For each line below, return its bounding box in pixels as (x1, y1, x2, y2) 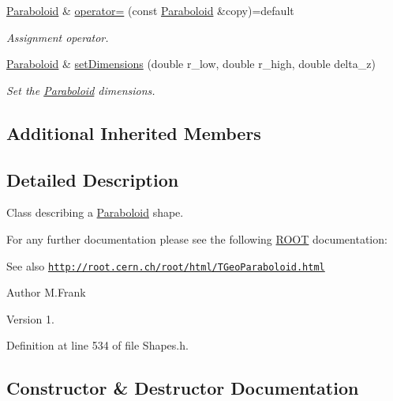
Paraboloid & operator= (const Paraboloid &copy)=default (6, 2, 294, 18)
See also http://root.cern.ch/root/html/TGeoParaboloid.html (6, 257, 325, 274)
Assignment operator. (6, 28, 109, 45)
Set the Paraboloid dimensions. (6, 81, 155, 98)
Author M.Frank (6, 284, 86, 301)
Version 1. (6, 310, 54, 327)
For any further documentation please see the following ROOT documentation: (6, 230, 387, 247)
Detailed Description (6, 167, 179, 191)
